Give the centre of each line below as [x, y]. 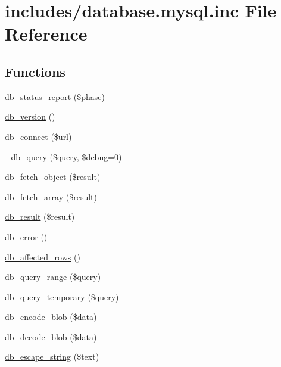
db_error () [26, 236]
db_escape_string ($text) [52, 357]
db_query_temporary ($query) [62, 296]
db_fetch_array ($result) [51, 196]
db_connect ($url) [38, 136]
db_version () [30, 116]
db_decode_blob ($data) [51, 336]
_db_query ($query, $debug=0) [63, 156]
